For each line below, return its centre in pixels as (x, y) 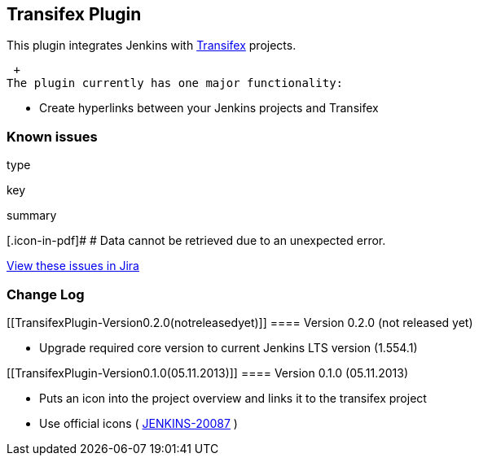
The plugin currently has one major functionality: (175, 83)
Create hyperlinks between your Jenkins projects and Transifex (209, 108)
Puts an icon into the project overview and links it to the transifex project (233, 398)
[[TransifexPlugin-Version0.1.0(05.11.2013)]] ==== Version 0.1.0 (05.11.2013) (208, 373)
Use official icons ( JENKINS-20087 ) (138, 423)
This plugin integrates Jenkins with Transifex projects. (152, 46)
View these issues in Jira (73, 266)
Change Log (46, 294)
